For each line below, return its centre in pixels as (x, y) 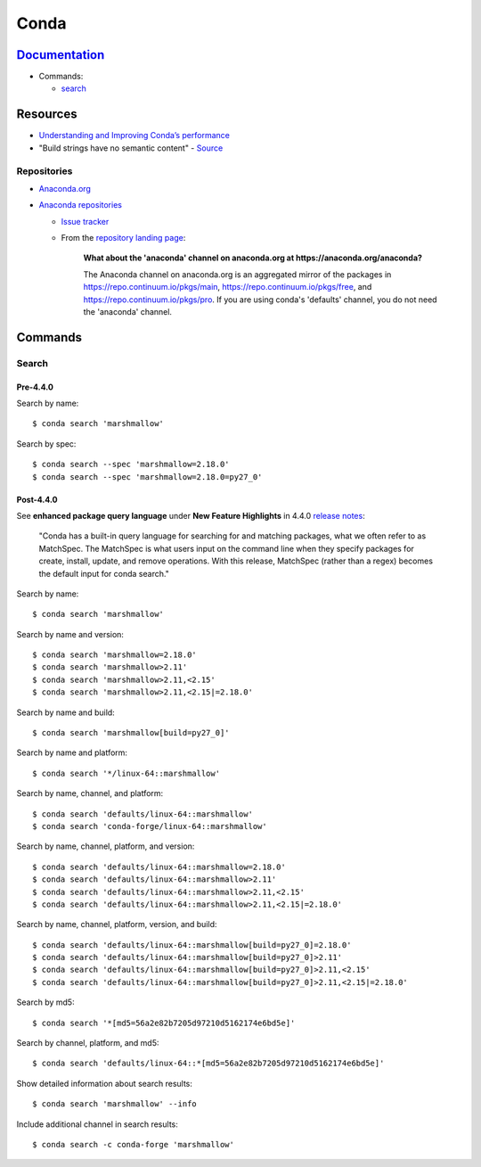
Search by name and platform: (72, 752)
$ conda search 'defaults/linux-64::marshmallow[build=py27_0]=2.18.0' (192, 945)
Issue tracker (85, 221)
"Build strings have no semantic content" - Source (131, 148)
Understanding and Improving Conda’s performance (135, 136)
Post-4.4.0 (37, 499)
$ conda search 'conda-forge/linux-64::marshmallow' (150, 826)
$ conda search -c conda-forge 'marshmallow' (134, 1144)
